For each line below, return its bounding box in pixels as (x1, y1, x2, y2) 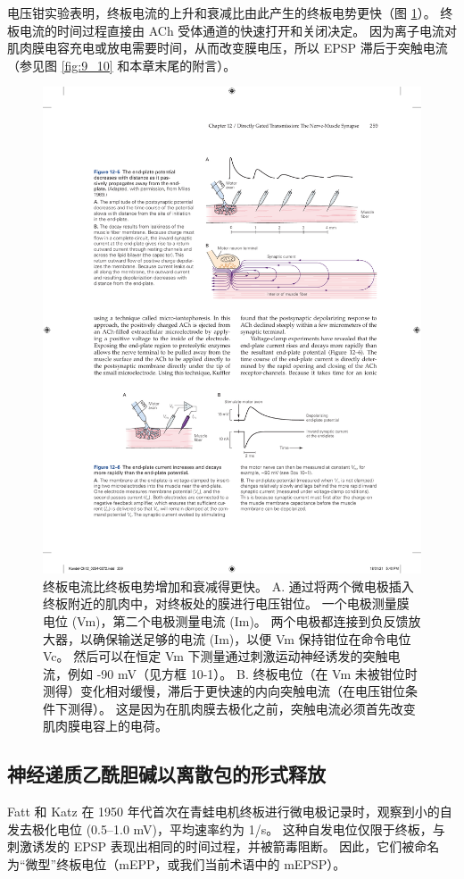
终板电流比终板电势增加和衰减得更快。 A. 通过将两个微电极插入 (43, 576, 414, 595)
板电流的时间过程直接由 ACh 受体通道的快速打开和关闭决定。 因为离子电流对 (7, 21, 457, 39)
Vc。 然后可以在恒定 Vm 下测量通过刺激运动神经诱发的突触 (43, 647, 388, 666)
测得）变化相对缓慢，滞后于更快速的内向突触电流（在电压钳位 (43, 682, 405, 700)
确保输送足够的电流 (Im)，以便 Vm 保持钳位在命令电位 (92, 629, 411, 648)
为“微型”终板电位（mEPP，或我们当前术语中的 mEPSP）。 (7, 855, 346, 874)
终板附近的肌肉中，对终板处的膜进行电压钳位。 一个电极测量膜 (43, 594, 410, 613)
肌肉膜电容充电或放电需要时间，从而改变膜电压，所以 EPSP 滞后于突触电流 (7, 38, 448, 57)
